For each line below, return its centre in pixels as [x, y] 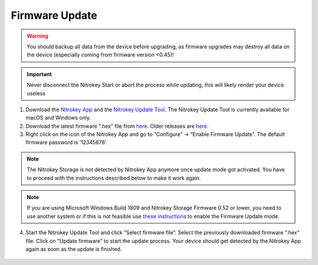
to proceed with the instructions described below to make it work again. [114, 178]
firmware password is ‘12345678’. [67, 143]
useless [36, 93]
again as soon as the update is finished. [74, 249]
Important [39, 74]
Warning [37, 36]
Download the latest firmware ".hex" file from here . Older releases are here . [117, 126]
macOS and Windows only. [58, 118]
